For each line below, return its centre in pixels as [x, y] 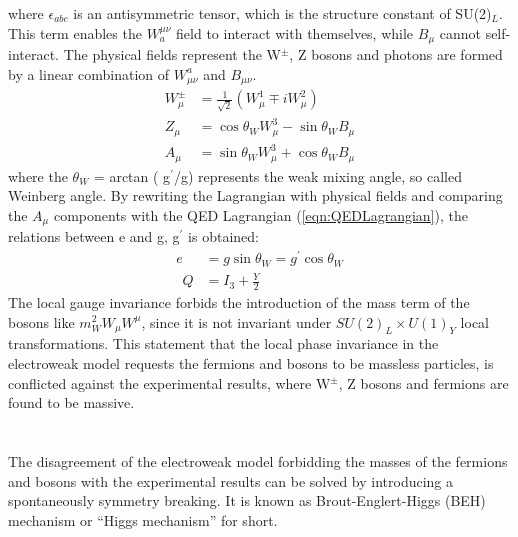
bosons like [41, 321]
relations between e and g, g [94, 236]
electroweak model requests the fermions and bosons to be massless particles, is [251, 362]
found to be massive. [71, 402]
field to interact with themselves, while [295, 32]
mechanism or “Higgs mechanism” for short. [143, 519]
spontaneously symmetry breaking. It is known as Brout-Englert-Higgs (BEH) [247, 500]
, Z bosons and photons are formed [396, 54]
